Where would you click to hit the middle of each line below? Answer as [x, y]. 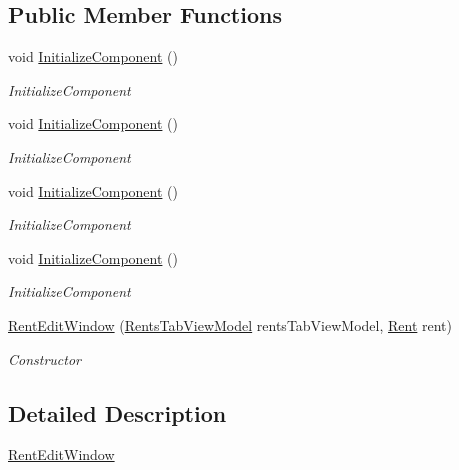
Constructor [44, 358]
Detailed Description [117, 412]
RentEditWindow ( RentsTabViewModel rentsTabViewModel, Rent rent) [230, 324]
